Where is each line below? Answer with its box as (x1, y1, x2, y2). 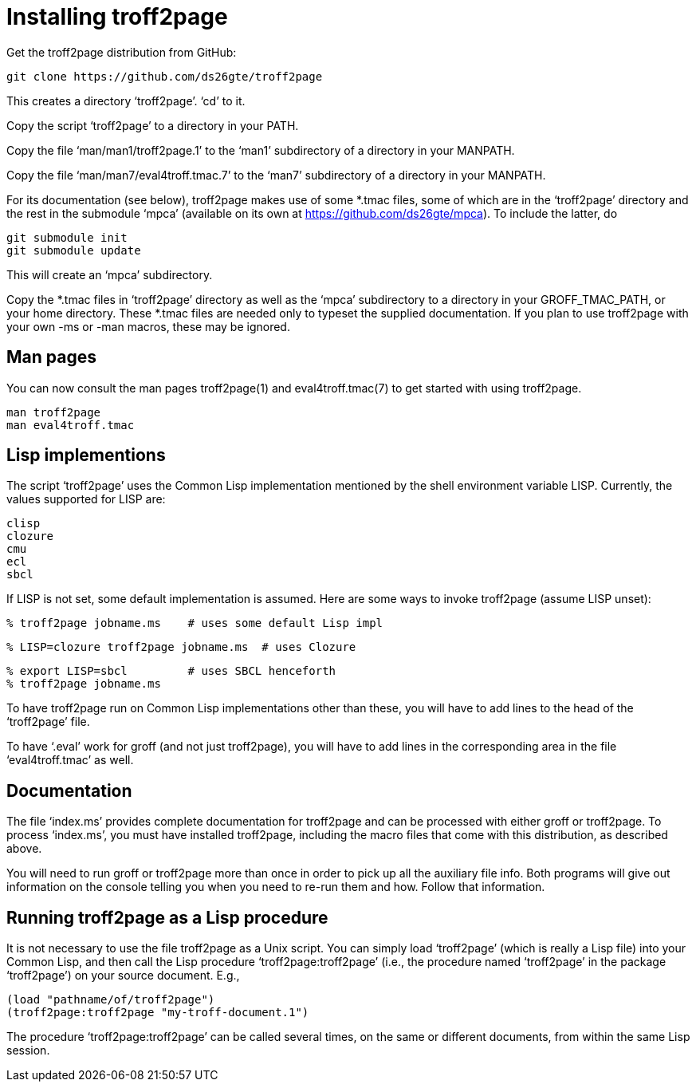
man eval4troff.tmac (6, 418, 135, 432)
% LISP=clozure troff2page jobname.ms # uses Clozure (6, 641, 356, 654)
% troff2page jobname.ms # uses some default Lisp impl (6, 617, 383, 630)
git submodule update (6, 243, 141, 257)
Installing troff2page (6, 3, 228, 30)
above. (6, 842, 42, 856)
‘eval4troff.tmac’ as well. (6, 753, 134, 767)
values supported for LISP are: (6, 492, 166, 507)
